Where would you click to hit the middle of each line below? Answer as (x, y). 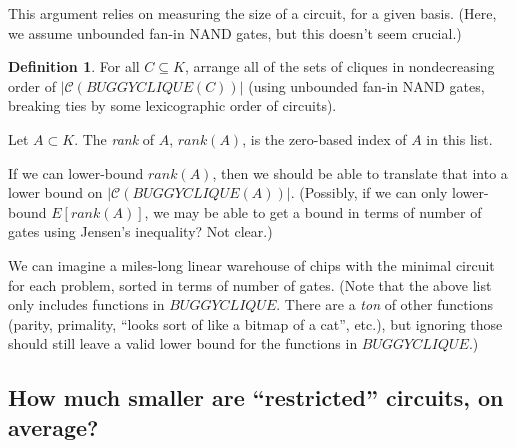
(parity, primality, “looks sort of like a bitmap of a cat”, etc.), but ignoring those (255, 323)
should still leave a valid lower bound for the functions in (183, 343)
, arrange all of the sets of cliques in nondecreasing (339, 66)
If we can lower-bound (76, 172)
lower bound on (55, 192)
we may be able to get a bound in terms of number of (317, 211)
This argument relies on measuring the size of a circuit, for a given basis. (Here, (252, 13)
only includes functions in (86, 304)
